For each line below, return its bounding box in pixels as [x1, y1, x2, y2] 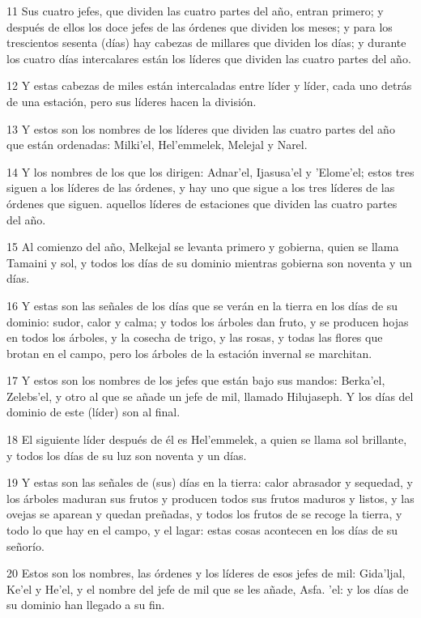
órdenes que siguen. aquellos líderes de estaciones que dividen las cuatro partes [6, 194, 398, 211]
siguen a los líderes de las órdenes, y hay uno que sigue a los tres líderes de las [6, 179, 395, 196]
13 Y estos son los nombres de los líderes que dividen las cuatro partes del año [6, 120, 395, 137]
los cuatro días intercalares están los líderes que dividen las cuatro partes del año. [6, 49, 411, 66]
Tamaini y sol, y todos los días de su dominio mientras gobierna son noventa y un [6, 254, 412, 271]
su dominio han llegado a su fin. [6, 596, 165, 613]
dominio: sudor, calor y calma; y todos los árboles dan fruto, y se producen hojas [6, 313, 409, 330]
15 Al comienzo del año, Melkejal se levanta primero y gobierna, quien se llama [6, 238, 399, 255]
